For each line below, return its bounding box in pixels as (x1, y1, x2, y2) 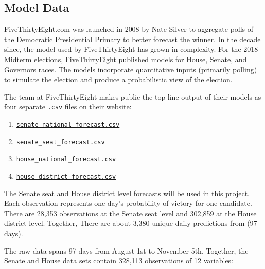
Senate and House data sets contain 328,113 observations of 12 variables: (4, 255, 234, 266)
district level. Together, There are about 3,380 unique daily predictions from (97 (4, 218, 257, 228)
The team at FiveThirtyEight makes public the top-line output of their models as (4, 91, 261, 102)
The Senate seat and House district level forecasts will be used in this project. (4, 187, 250, 198)
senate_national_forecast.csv (16, 121, 120, 129)
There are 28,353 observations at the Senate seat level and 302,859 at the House (4, 207, 257, 218)
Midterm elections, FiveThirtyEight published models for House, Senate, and (4, 53, 247, 64)
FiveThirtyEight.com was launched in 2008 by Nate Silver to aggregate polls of (4, 24, 254, 34)
